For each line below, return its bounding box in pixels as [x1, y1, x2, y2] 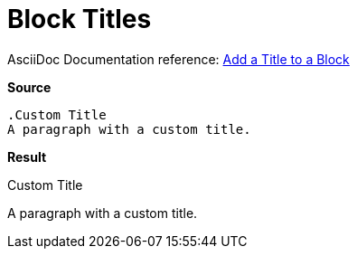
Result [7, 148, 47, 165]
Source [7, 79, 52, 95]
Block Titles [7, 4, 152, 34]
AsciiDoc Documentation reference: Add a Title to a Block [7, 51, 350, 67]
